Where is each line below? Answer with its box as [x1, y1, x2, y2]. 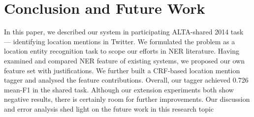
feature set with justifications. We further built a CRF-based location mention [4, 65, 240, 75]
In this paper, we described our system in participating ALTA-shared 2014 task [4, 27, 244, 37]
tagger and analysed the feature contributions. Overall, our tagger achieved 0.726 [4, 75, 249, 85]
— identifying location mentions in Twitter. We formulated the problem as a [4, 36, 235, 46]
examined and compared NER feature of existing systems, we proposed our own [4, 55, 245, 65]
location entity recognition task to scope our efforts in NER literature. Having [4, 46, 239, 56]
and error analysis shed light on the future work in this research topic [4, 103, 214, 114]
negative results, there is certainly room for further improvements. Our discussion [4, 94, 250, 104]
